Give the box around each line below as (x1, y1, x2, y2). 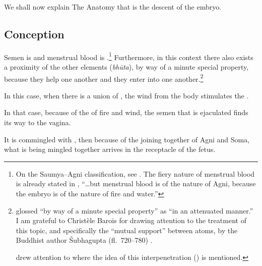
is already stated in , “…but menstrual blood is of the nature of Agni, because (16, 178, 256, 189)
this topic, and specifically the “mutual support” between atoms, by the (16, 225, 238, 235)
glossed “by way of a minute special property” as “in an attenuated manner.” (16, 205, 253, 216)
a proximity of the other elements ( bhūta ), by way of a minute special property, (4, 62, 249, 72)
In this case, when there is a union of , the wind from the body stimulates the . (4, 90, 249, 100)
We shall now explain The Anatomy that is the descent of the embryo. (4, 2, 222, 12)
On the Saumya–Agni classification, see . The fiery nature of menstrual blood (16, 168, 255, 179)
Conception (4, 26, 64, 41)
